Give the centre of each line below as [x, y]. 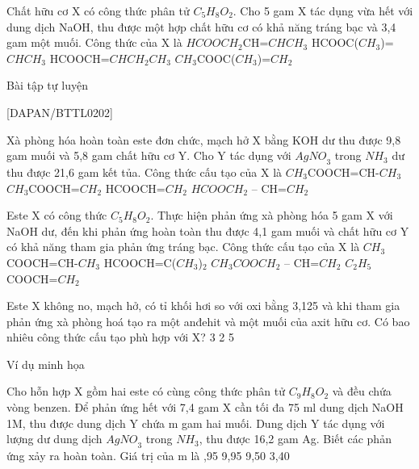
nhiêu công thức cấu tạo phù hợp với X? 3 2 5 [120, 337]
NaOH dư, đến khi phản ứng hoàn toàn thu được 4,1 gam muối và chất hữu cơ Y [208, 230]
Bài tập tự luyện [47, 85]
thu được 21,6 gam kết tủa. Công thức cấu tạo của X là [145, 172]
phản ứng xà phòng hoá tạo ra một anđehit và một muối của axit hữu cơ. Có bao [208, 321]
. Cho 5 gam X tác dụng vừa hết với [323, 10]
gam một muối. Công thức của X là [94, 42]
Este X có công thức [57, 215]
